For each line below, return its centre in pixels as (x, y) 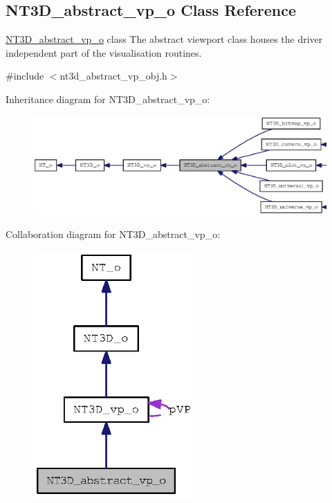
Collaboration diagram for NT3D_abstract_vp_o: (113, 234)
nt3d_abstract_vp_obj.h (113, 76)
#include (25, 76)
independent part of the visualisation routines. (104, 52)
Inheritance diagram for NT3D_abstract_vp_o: (108, 99)
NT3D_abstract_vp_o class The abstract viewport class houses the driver (164, 39)
